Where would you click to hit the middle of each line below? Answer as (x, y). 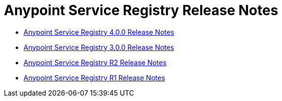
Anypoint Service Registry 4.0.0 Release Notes (99, 32)
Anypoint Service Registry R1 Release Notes (94, 77)
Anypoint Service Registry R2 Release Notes (95, 62)
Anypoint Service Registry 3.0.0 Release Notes (99, 47)
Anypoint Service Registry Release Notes (141, 10)
